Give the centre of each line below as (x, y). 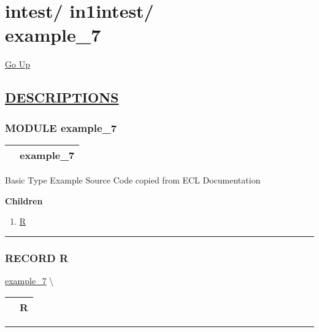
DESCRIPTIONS (62, 97)
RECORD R (37, 257)
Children (24, 200)
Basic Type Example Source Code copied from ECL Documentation (133, 180)
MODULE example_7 (61, 127)
